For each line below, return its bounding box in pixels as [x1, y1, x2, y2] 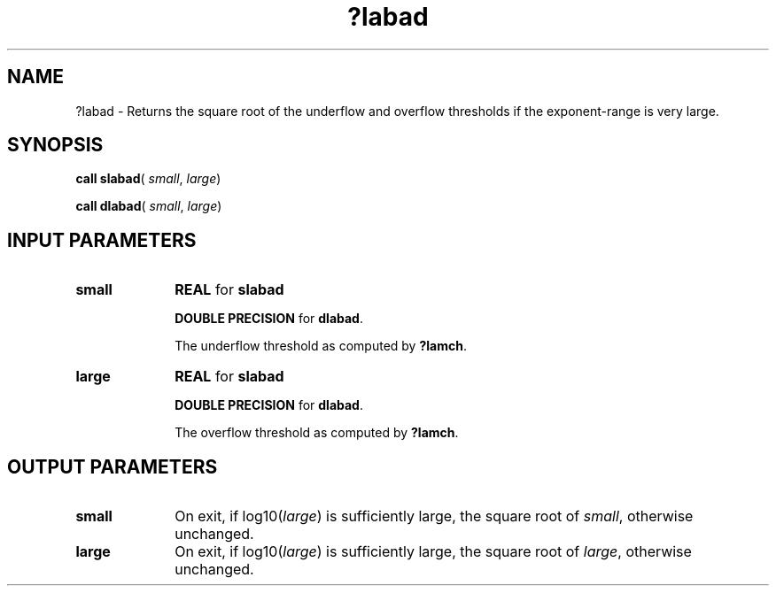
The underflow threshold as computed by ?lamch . [175, 338, 467, 354]
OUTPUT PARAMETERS [7, 455, 218, 478]
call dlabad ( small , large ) [75, 198, 222, 214]
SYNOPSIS [7, 134, 104, 157]
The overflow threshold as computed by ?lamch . [175, 425, 459, 441]
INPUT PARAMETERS [7, 228, 197, 251]
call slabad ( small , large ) [75, 171, 221, 187]
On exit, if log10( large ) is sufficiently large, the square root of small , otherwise [175, 507, 694, 526]
